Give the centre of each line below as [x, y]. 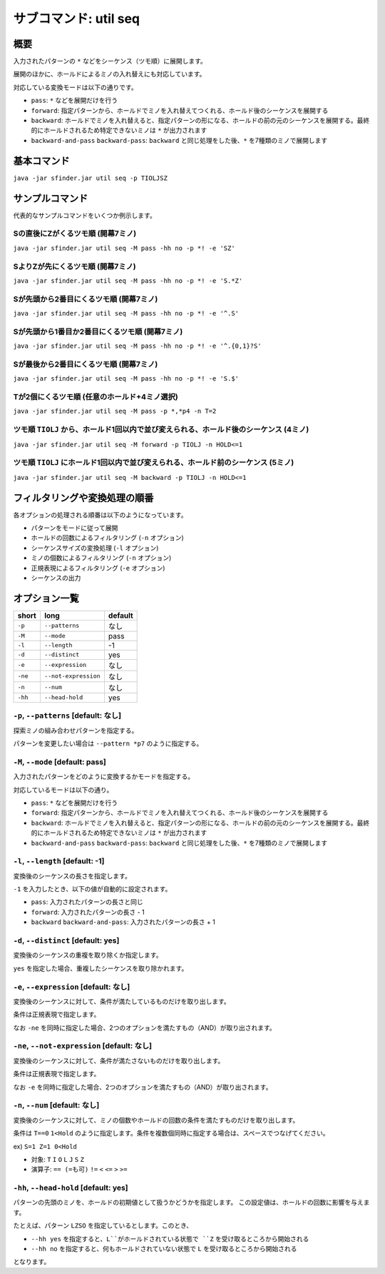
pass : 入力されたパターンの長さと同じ [87, 902]
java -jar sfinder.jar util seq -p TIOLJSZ [90, 178]
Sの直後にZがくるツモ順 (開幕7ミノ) [75, 234]
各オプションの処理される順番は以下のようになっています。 [100, 515]
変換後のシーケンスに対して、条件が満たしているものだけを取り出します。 [122, 1001]
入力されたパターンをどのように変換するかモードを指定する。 [104, 777]
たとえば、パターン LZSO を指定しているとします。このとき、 [103, 1225]
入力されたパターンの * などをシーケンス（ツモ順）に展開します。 [110, 61]
